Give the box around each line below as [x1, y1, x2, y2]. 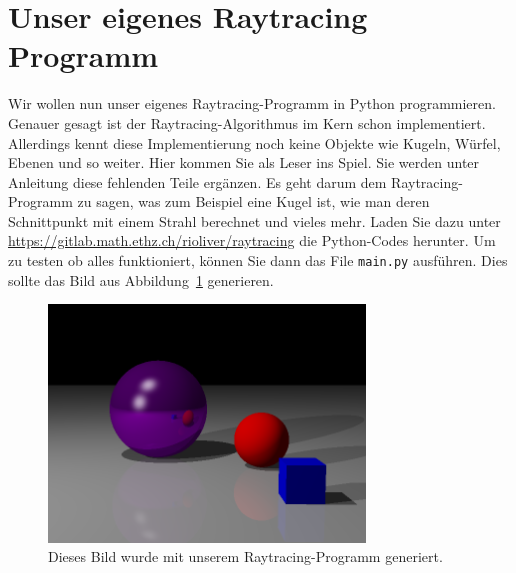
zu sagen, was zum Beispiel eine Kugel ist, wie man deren [77, 191, 430, 212]
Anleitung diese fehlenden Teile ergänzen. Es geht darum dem [8, 171, 387, 192]
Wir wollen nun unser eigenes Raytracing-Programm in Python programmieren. [8, 93, 496, 114]
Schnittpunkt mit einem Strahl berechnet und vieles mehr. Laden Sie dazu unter [8, 210, 501, 231]
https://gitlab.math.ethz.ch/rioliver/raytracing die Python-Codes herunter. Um [8, 230, 496, 251]
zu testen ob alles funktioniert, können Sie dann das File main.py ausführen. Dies [8, 250, 508, 271]
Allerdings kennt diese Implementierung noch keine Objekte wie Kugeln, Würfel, [8, 132, 501, 153]
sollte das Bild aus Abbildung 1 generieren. [8, 269, 274, 290]
